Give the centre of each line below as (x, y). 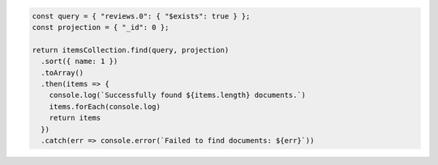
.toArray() (62, 72)
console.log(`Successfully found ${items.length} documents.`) (178, 95)
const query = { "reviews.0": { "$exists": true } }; (141, 16)
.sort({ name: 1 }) (79, 61)
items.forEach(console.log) (105, 106)
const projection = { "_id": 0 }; (101, 27)
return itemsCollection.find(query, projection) (131, 50)
